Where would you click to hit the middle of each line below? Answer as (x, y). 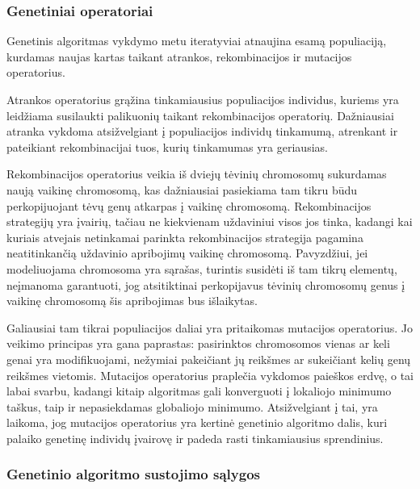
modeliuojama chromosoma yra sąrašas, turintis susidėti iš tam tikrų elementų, (202, 268)
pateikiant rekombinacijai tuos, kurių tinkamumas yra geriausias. (167, 146)
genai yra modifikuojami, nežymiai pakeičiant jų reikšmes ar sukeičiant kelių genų (209, 359)
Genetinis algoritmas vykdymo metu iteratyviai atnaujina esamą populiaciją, (197, 41)
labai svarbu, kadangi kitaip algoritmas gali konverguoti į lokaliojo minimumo (199, 391)
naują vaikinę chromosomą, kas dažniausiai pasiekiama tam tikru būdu (182, 189)
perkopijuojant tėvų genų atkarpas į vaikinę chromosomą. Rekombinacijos (189, 205)
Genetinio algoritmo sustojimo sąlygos (133, 474)
